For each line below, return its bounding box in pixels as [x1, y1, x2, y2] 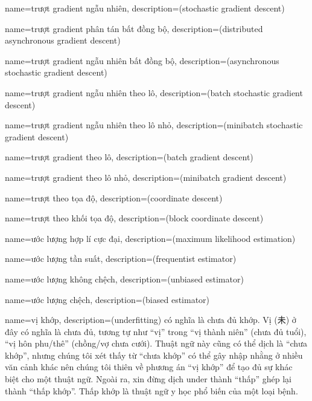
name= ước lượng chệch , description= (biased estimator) [5, 293, 210, 305]
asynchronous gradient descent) [5, 34, 121, 47]
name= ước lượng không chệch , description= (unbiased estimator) [5, 272, 244, 285]
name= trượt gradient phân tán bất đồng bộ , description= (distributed [5, 22, 263, 34]
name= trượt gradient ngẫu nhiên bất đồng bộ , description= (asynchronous [5, 54, 279, 67]
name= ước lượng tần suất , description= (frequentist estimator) [5, 252, 237, 265]
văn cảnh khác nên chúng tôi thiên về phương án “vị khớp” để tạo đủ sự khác [5, 360, 293, 373]
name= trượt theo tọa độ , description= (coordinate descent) [5, 191, 223, 204]
